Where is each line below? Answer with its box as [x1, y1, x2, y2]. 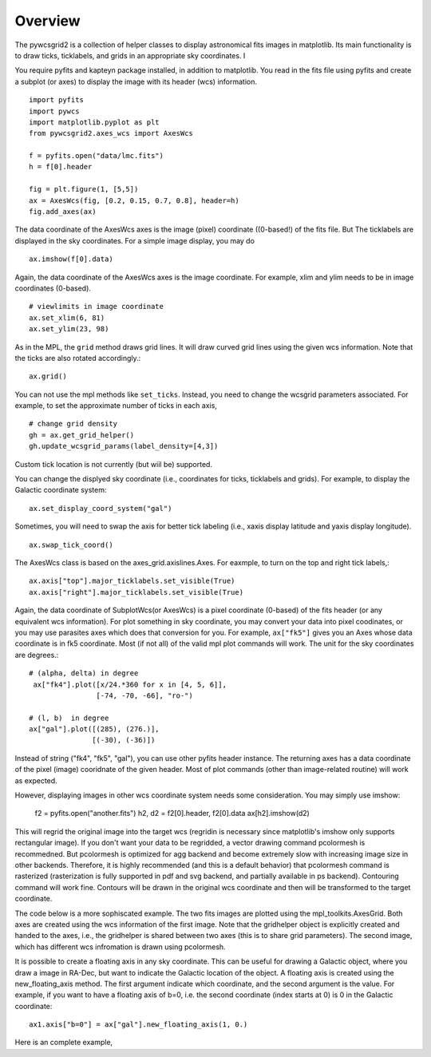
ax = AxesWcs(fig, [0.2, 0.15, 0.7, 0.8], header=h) [29, 196, 239, 205]
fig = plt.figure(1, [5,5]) [29, 184, 139, 194]
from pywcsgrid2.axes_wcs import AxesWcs [29, 129, 193, 138]
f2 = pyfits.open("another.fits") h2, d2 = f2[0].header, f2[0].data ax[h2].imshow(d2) [34, 809, 310, 818]
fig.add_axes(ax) [29, 208, 97, 216]
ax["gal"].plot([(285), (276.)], [29, 725, 160, 734]
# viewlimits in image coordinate [29, 302, 164, 311]
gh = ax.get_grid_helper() [29, 430, 135, 439]
